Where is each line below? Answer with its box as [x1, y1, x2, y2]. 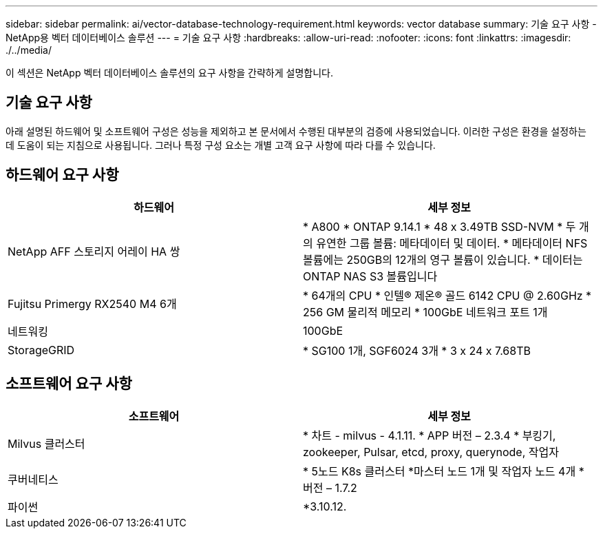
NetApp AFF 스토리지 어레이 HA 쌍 [8, 244, 180, 258]
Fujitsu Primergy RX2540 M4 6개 [8, 296, 177, 311]
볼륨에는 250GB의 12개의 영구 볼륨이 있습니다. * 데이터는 [303, 252, 583, 267]
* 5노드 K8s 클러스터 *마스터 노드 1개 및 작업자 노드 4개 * [303, 464, 584, 478]
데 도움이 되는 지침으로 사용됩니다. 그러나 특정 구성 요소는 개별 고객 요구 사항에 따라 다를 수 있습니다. [6, 138, 436, 151]
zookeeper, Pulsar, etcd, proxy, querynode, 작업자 [303, 444, 559, 459]
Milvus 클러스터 [8, 436, 85, 451]
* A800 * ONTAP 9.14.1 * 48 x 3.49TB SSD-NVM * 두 [303, 219, 576, 234]
